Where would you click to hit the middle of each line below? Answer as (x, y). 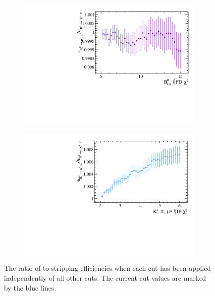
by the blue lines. (30, 287)
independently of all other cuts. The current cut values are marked (105, 278)
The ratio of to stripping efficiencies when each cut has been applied (107, 268)
